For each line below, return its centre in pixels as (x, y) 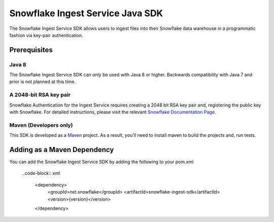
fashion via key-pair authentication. (46, 35)
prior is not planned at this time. (43, 82)
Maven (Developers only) (41, 125)
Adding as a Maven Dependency (62, 150)
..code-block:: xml (41, 173)
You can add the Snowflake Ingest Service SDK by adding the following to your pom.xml (101, 162)
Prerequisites (31, 50)
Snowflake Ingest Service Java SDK (86, 13)
